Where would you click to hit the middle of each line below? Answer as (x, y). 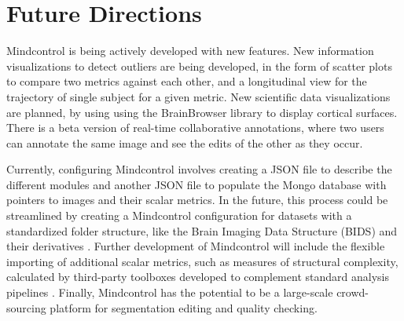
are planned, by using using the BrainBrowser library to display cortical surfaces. (202, 112)
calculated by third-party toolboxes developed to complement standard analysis (198, 277)
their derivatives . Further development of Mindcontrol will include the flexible (196, 246)
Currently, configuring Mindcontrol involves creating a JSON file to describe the (199, 169)
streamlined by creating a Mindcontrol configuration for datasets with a (179, 215)
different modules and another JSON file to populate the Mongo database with (196, 184)
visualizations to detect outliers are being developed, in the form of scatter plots (199, 66)
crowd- (353, 292)
